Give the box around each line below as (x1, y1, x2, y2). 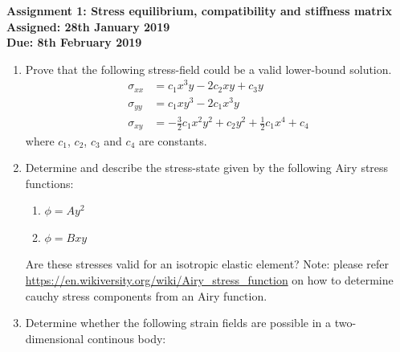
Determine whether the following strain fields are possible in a (25, 314, 332, 331)
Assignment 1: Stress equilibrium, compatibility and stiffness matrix (6, 2, 393, 18)
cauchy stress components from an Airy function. (25, 287, 267, 304)
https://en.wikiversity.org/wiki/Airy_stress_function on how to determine (25, 272, 394, 289)
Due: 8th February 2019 (6, 34, 142, 51)
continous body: (87, 329, 166, 346)
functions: (25, 174, 74, 191)
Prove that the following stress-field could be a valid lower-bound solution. (25, 60, 392, 77)
